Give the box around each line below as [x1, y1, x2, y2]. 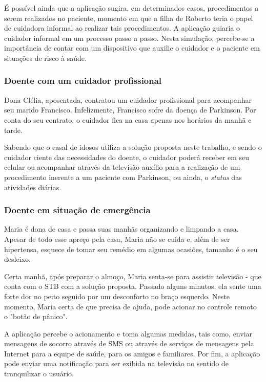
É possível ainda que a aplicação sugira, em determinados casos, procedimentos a [4, 3, 259, 13]
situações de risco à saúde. [4, 52, 87, 63]
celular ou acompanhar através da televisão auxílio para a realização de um [4, 162, 240, 172]
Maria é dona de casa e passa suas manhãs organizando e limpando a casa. [4, 223, 239, 234]
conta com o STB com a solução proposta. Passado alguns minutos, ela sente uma [4, 281, 261, 291]
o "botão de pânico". [4, 311, 68, 322]
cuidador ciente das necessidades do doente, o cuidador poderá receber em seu [4, 151, 250, 162]
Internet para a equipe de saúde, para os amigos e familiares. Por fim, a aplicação [4, 348, 260, 358]
